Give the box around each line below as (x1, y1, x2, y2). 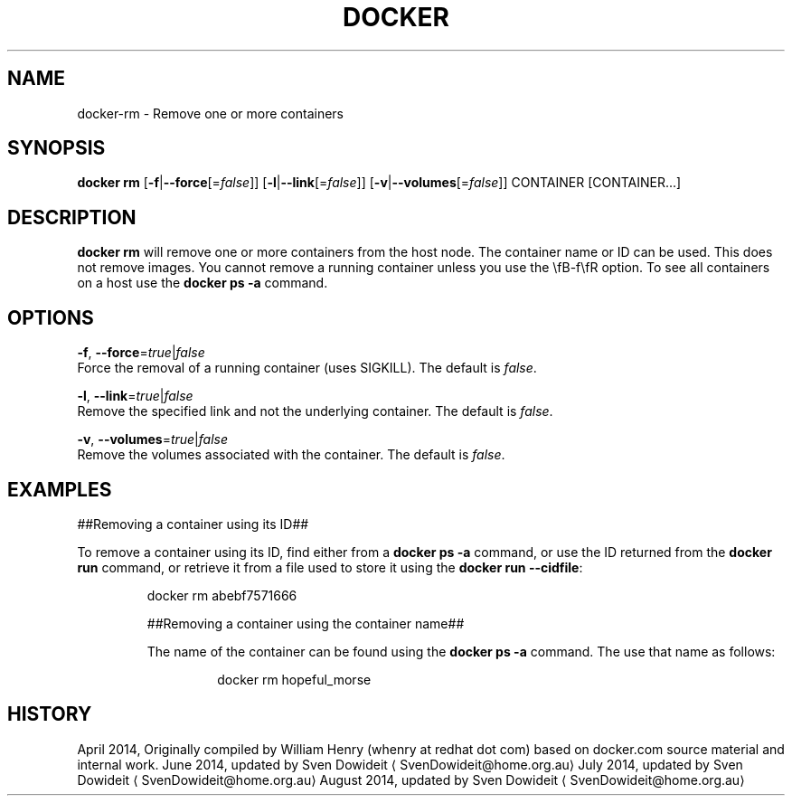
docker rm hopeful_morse (217, 671, 372, 687)
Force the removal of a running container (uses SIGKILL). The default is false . (77, 360, 537, 376)
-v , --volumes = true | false (77, 431, 229, 448)
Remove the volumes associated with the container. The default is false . (77, 447, 505, 463)
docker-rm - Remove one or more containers (77, 105, 344, 121)
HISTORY (7, 703, 92, 726)
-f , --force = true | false (77, 345, 205, 361)
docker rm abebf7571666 (146, 587, 297, 603)
